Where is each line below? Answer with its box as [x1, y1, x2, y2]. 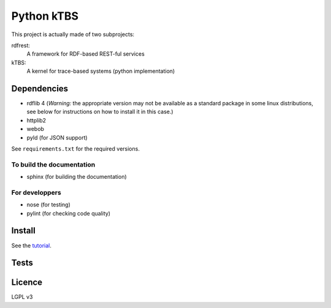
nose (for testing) [26, 201, 70, 208]
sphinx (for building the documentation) [26, 173, 127, 181]
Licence [11, 277, 43, 288]
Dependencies [11, 83, 69, 94]
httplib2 [26, 116, 46, 124]
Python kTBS [11, 9, 79, 23]
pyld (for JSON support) [26, 133, 88, 141]
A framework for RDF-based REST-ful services [26, 50, 145, 58]
